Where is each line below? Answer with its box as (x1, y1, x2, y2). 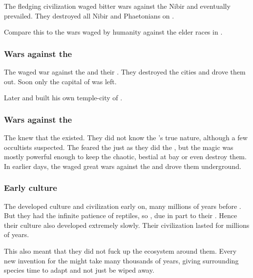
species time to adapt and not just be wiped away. (4, 265, 154, 275)
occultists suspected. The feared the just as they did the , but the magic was (4, 142, 233, 152)
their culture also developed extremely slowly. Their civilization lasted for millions (4, 220, 250, 230)
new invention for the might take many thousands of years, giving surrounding (4, 255, 239, 265)
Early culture (4, 182, 57, 194)
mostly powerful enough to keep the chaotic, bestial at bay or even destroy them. (4, 151, 247, 162)
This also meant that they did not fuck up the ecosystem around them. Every (4, 245, 237, 256)
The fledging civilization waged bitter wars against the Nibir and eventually (4, 1, 231, 11)
